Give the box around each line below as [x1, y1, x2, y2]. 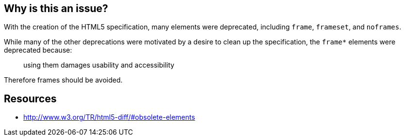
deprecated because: [4, 46, 72, 55]
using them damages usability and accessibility [23, 61, 174, 70]
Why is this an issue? [4, 2, 108, 14]
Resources [4, 92, 57, 105]
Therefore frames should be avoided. [4, 76, 123, 84]
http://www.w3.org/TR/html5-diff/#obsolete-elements [23, 113, 195, 122]
